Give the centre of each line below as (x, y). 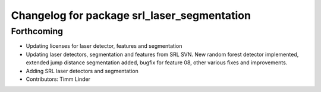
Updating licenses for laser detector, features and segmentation (104, 46)
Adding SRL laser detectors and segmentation (82, 71)
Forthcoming (37, 31)
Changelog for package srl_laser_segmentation (131, 15)
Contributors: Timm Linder (58, 79)
